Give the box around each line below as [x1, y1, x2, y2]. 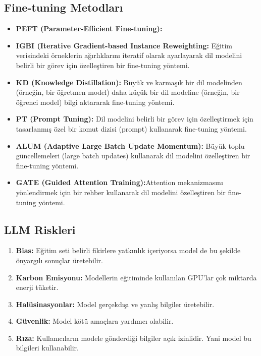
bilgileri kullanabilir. [16, 342, 79, 353]
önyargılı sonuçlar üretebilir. [16, 255, 103, 265]
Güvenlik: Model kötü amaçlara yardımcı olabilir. [16, 316, 174, 326]
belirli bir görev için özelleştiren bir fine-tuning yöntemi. [16, 60, 190, 70]
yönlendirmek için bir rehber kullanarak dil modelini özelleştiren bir [16, 187, 226, 197]
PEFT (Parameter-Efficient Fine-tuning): [16, 23, 163, 34]
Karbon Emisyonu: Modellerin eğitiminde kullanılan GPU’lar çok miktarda [16, 272, 257, 282]
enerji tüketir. [16, 282, 59, 292]
